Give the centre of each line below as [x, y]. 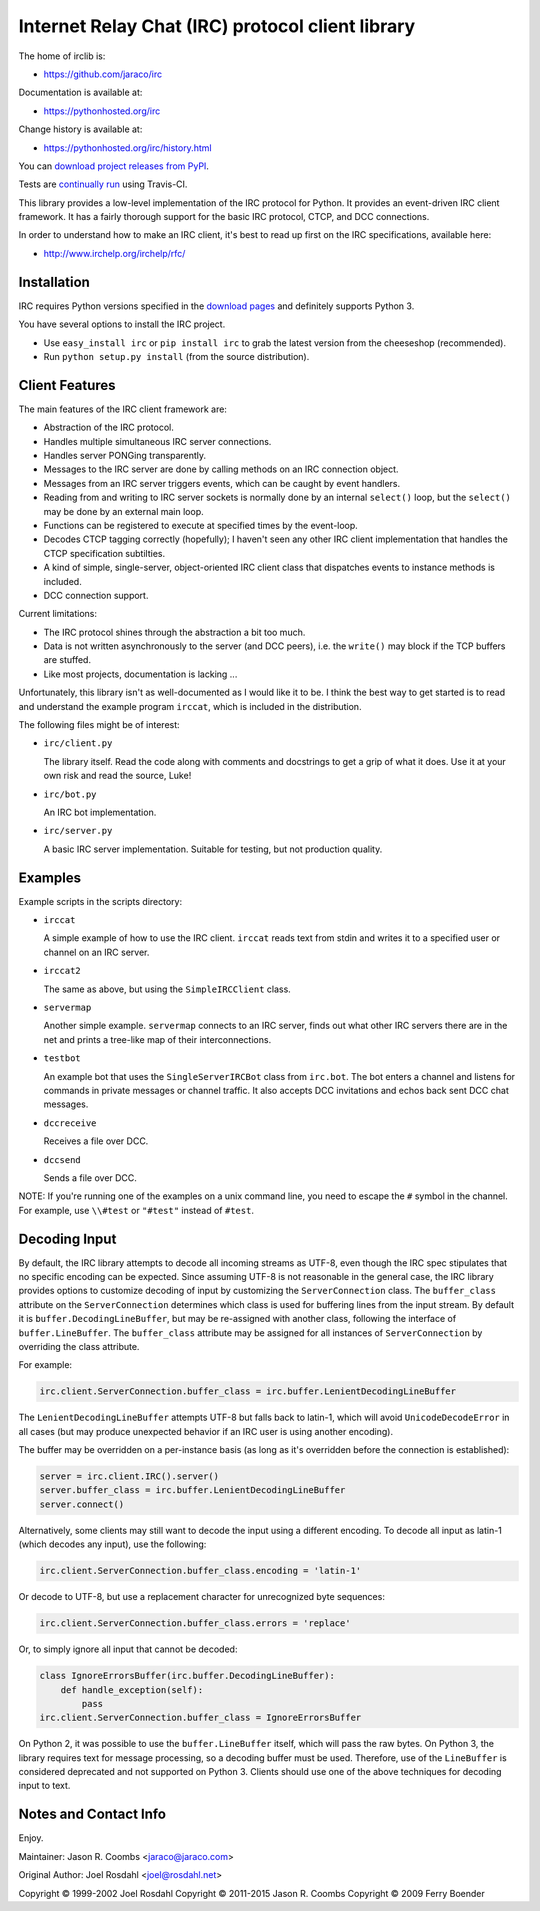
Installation [54, 281]
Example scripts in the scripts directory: [100, 901]
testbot [62, 1058]
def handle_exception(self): [132, 1689]
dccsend [62, 1159]
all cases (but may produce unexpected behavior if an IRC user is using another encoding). [206, 1431]
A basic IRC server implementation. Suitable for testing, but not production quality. [213, 849]
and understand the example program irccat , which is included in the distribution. [190, 706]
